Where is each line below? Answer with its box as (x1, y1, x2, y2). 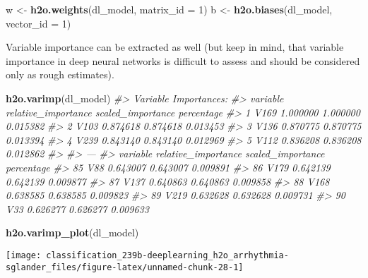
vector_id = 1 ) (6, 16, 71, 30)
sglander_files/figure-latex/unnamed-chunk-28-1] (6, 262, 244, 272)
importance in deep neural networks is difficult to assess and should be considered (6, 53, 360, 68)
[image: (6, 250, 42, 260)
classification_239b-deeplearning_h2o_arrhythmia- (46, 250, 289, 260)
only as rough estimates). (6, 67, 114, 82)
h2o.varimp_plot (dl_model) (6, 225, 139, 240)
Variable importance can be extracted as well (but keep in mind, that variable (6, 40, 344, 54)
